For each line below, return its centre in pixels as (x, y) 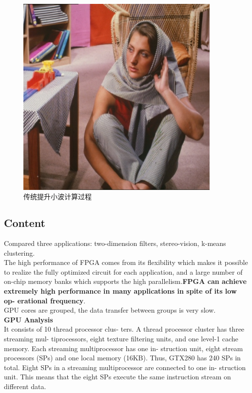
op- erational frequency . (45, 300)
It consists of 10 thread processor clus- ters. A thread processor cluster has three (124, 329)
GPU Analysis (29, 319)
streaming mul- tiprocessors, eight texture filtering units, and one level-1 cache (121, 338)
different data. (25, 386)
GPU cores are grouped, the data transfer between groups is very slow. (110, 310)
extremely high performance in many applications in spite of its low (120, 290)
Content (25, 223)
